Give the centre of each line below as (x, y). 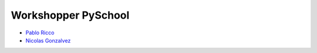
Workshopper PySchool (70, 15)
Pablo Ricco (40, 33)
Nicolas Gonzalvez (48, 40)
